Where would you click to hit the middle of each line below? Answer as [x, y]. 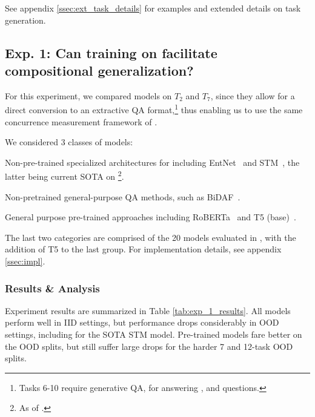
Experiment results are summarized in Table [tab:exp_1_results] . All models [148, 310]
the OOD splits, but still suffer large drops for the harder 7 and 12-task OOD [149, 346]
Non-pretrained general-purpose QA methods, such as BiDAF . [123, 196]
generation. [25, 20]
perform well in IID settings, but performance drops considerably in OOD [142, 322]
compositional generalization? [99, 70]
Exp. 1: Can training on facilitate [111, 52]
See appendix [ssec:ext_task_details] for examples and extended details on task [153, 8]
